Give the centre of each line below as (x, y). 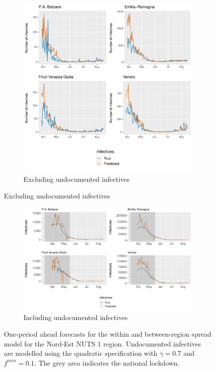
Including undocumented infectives (76, 317)
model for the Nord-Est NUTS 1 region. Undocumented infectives (103, 343)
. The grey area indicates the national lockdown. (107, 362)
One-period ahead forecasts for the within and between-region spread (108, 334)
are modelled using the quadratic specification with (81, 353)
